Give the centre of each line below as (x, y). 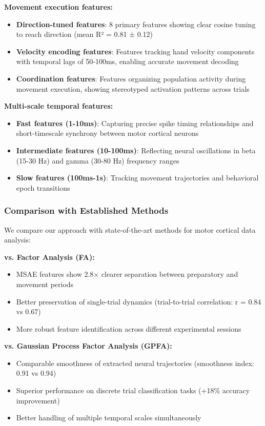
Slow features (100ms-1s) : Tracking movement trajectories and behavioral (137, 178)
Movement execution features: (58, 7)
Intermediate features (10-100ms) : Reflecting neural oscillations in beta (136, 150)
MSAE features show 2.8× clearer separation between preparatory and (127, 274)
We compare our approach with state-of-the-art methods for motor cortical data (130, 229)
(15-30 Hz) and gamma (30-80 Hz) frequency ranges (98, 160)
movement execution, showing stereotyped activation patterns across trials (133, 88)
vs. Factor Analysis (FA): (49, 257)
